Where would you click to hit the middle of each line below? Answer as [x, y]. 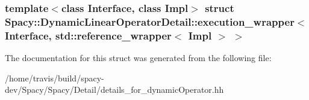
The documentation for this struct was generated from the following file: [138, 58]
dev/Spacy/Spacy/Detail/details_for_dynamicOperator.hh [114, 90]
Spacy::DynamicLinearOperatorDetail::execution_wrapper [150, 21]
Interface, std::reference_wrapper [88, 35]
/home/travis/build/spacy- [55, 78]
